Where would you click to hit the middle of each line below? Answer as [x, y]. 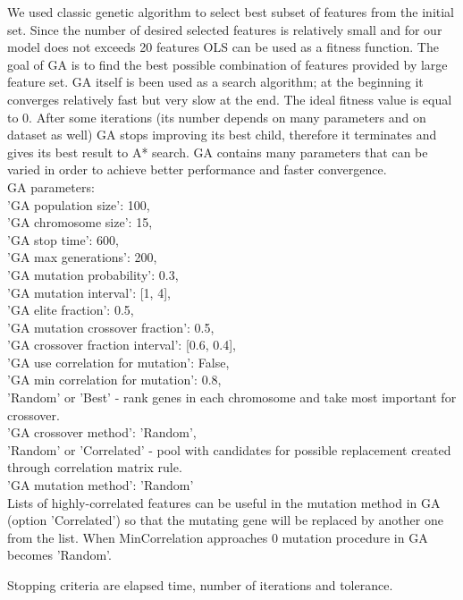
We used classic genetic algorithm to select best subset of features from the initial [231, 12]
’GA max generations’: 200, [82, 257]
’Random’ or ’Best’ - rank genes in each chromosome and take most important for [232, 397]
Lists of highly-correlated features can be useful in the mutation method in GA [224, 502]
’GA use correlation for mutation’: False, [118, 362]
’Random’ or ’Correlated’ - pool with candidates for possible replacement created [229, 449]
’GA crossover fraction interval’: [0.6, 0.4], [122, 345]
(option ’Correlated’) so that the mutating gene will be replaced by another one [225, 520]
